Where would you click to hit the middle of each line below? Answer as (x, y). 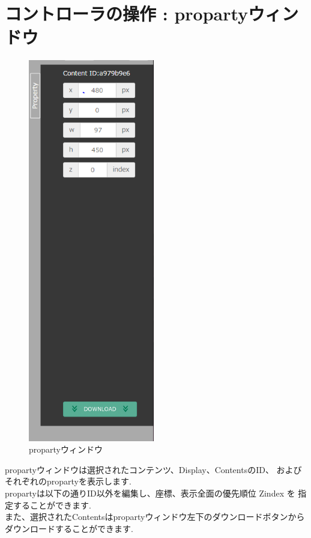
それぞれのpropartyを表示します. (68, 481)
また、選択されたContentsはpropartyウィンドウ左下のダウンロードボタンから (155, 517)
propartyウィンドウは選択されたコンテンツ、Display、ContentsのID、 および (153, 469)
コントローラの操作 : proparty (127, 14)
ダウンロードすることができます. (69, 528)
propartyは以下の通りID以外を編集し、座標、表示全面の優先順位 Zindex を (150, 493)
